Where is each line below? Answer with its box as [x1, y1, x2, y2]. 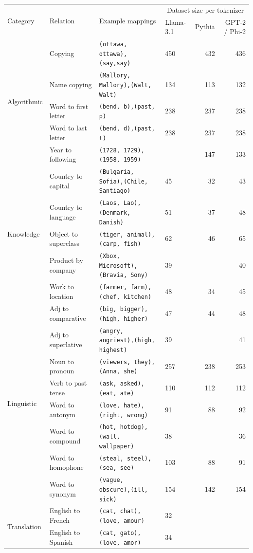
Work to [49, 281, 74, 292]
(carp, [99, 240, 120, 248]
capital [49, 180, 70, 190]
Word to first [49, 101, 89, 111]
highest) [99, 346, 127, 353]
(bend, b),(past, [99, 103, 155, 111]
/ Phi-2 [224, 26, 246, 37]
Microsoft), [99, 262, 138, 269]
